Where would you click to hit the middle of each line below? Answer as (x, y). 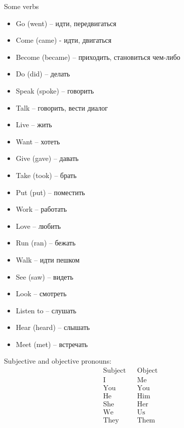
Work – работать (41, 209)
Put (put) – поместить (50, 192)
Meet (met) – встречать (52, 344)
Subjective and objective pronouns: (58, 361)
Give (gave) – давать (47, 158)
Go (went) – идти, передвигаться (66, 23)
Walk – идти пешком (48, 259)
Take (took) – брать (46, 175)
